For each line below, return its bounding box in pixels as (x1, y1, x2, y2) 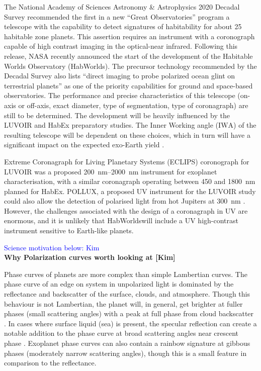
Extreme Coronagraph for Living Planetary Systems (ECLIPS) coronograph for (4, 156, 249, 166)
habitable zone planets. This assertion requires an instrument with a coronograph (4, 31, 255, 41)
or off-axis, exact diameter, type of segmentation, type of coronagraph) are (18, 100, 248, 110)
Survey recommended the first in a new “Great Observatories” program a (4, 11, 230, 22)
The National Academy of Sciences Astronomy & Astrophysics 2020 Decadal (4, 2, 240, 12)
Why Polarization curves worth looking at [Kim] (4, 252, 176, 262)
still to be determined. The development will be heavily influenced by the (4, 110, 230, 120)
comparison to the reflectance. (4, 357, 97, 368)
